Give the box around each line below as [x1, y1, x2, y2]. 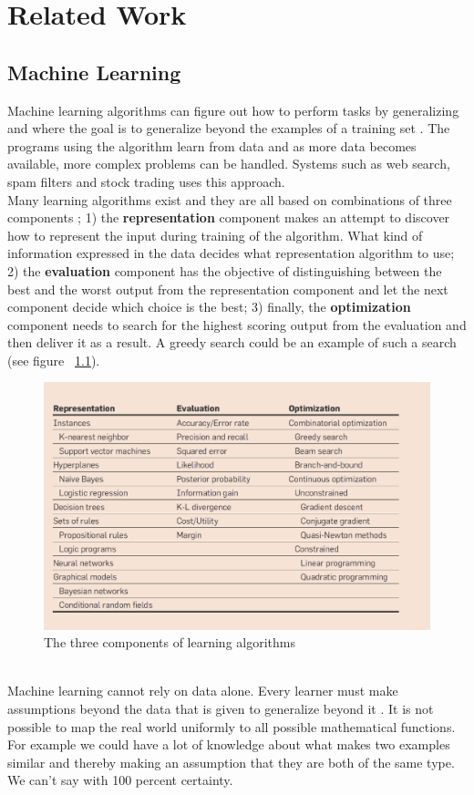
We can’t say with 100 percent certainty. [7, 770, 233, 790]
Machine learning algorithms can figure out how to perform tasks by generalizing [7, 100, 459, 119]
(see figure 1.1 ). [7, 350, 100, 369]
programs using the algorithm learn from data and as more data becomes [7, 136, 417, 155]
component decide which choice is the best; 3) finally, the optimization [7, 297, 411, 316]
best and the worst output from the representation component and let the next [7, 279, 448, 298]
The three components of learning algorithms [44, 633, 295, 652]
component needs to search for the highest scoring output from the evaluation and [7, 315, 467, 334]
